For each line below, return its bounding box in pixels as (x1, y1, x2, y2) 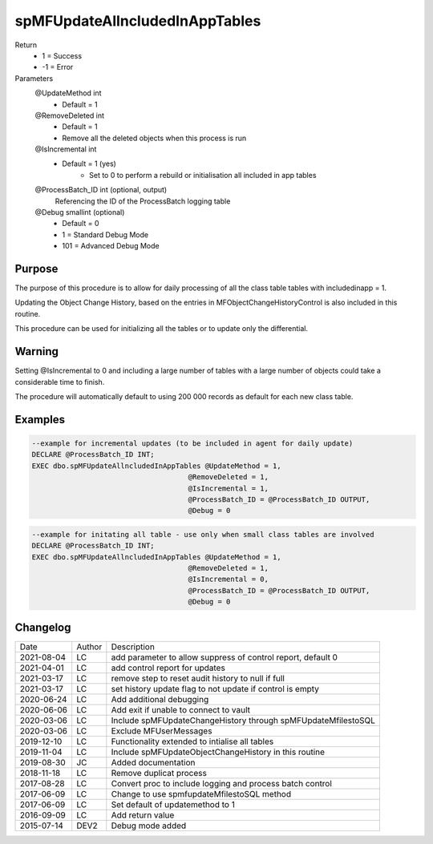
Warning (14, 345, 59, 358)
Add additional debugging (111, 693, 209, 705)
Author (76, 641, 103, 652)
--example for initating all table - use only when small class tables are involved (31, 530, 374, 539)
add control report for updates (111, 662, 226, 673)
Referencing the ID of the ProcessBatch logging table (55, 196, 231, 206)
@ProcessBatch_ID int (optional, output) (34, 185, 168, 195)
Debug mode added (111, 820, 187, 831)
